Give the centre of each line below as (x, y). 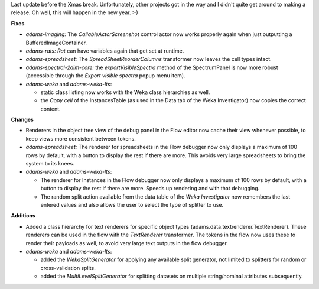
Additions (23, 216)
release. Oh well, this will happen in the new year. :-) (74, 12)
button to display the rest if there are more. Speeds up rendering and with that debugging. (150, 189)
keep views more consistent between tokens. (81, 138)
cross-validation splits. (68, 268)
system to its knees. (50, 164)
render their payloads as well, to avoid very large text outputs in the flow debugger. (127, 243)
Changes (22, 120)
